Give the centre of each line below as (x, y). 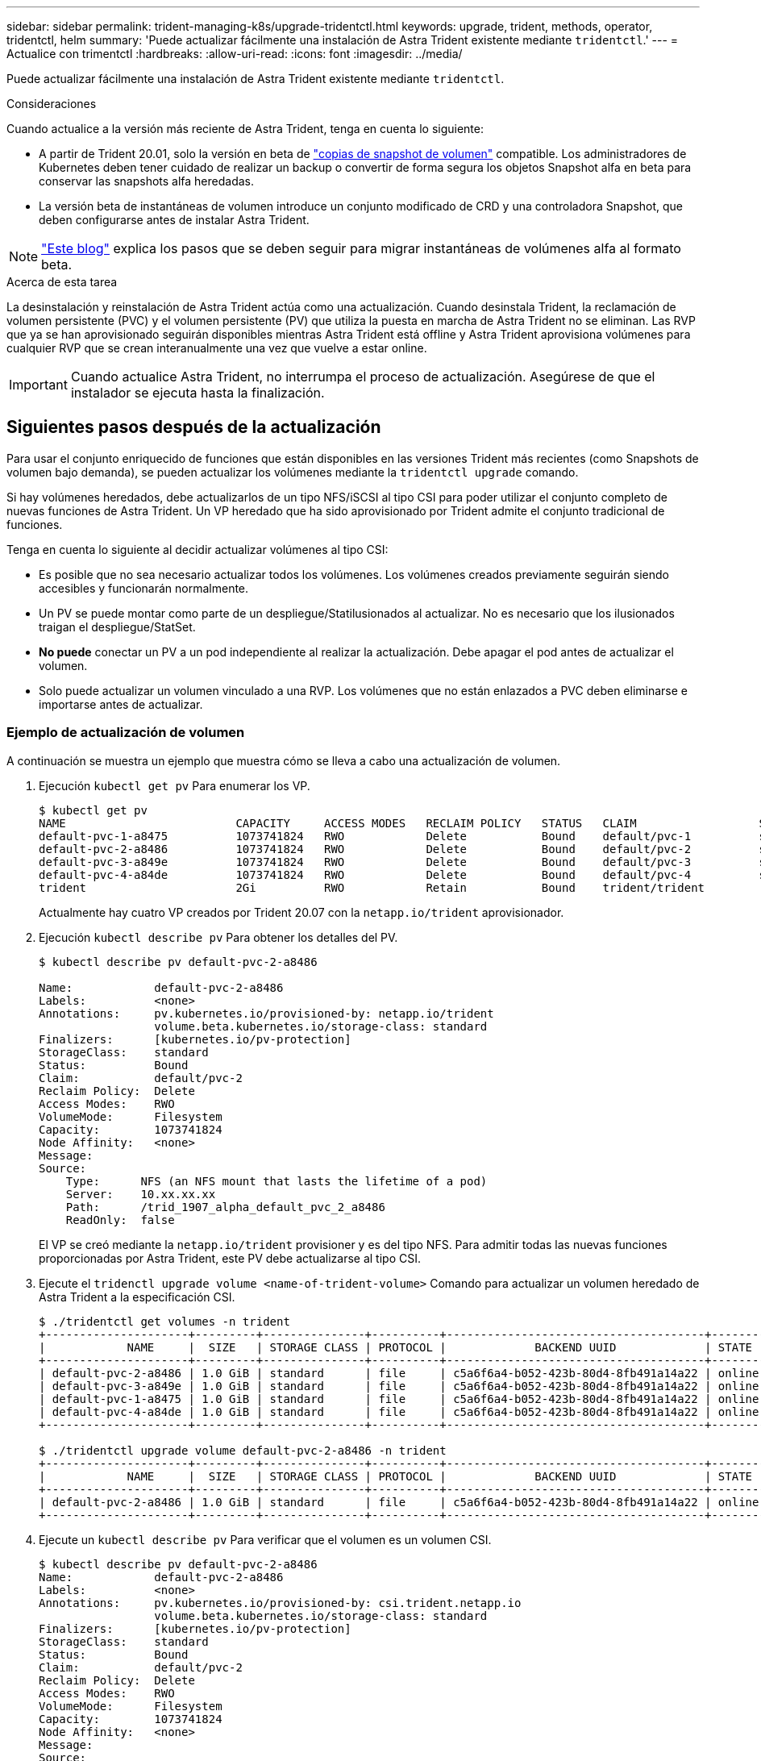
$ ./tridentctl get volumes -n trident (164, 1321)
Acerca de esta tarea (62, 282)
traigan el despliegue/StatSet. (117, 627)
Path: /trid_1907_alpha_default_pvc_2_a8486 (225, 1207)
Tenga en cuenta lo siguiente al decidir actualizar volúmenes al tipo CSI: (198, 549)
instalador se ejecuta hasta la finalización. (198, 393)
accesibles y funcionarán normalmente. (144, 588)
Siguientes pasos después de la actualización (194, 427)
